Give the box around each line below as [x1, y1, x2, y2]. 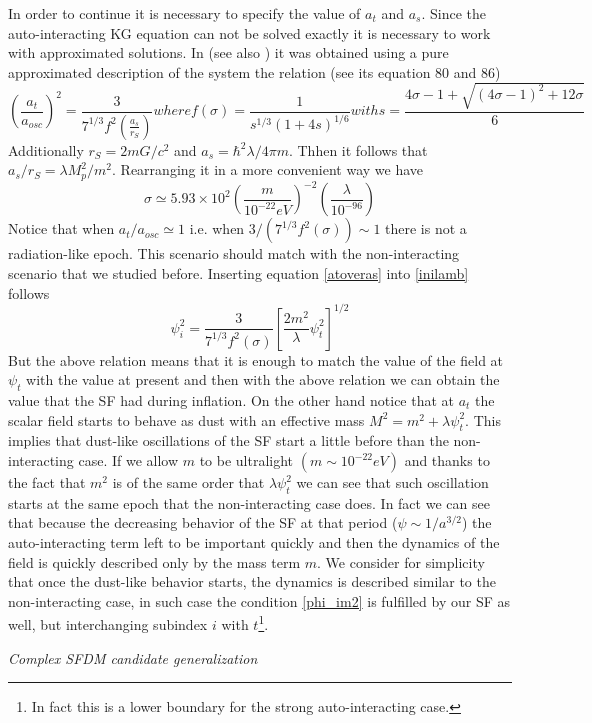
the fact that [8, 472, 86, 492]
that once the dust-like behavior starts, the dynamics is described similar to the [8, 571, 496, 592]
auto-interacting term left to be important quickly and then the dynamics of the [8, 531, 500, 552]
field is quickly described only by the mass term [8, 551, 301, 572]
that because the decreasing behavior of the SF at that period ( [8, 512, 398, 533]
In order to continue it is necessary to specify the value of [8, 3, 361, 23]
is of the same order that [112, 472, 265, 492]
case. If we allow [78, 450, 179, 470]
